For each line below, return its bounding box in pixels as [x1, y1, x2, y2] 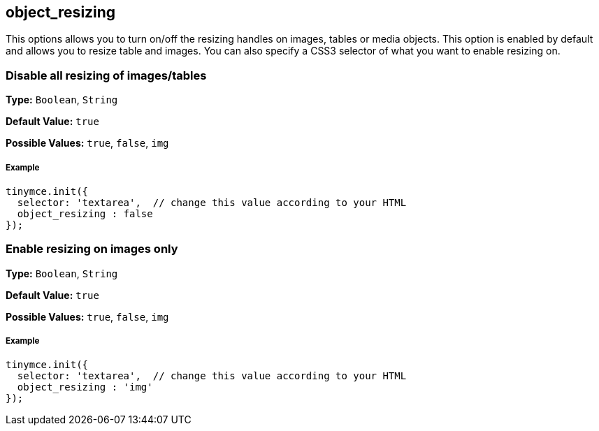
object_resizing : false [17, 207, 153, 219]
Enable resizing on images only [6, 242, 178, 256]
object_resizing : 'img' [17, 381, 153, 393]
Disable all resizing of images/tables [6, 68, 207, 82]
